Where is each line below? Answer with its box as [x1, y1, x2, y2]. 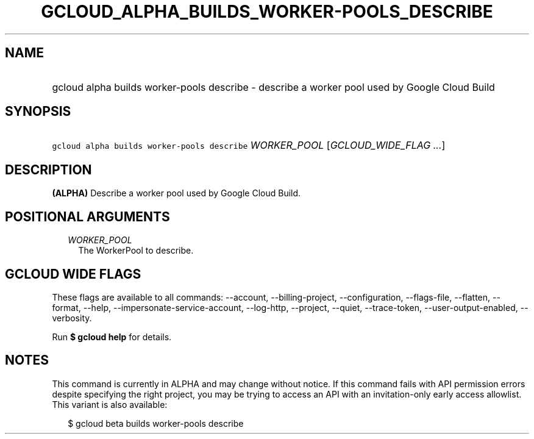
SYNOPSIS [5, 104, 71, 120]
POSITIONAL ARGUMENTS [5, 209, 170, 224]
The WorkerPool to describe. [78, 245, 194, 256]
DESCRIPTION [5, 162, 92, 177]
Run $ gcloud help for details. [52, 331, 172, 342]
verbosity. [52, 312, 92, 323]
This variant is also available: [52, 399, 168, 410]
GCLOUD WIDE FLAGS [5, 266, 141, 282]
